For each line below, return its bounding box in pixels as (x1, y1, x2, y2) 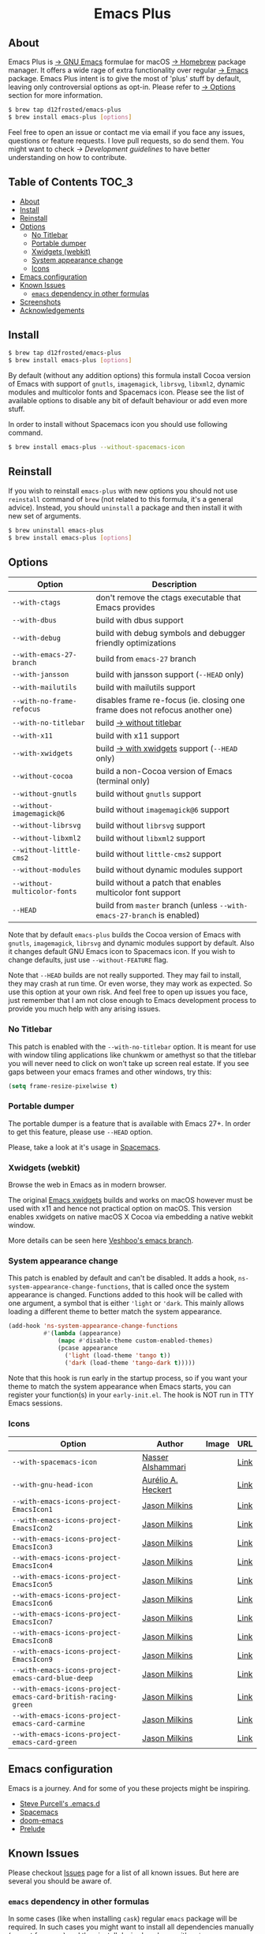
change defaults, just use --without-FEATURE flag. (8, 956, 169, 965)
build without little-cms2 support (95, 849, 222, 860)
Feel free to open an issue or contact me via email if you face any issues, (8, 127, 245, 137)
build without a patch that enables (95, 877, 222, 888)
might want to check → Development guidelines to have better (8, 144, 211, 154)
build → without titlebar (95, 717, 182, 728)
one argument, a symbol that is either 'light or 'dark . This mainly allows (8, 1299, 244, 1308)
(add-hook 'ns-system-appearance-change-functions (8, 1322, 178, 1330)
